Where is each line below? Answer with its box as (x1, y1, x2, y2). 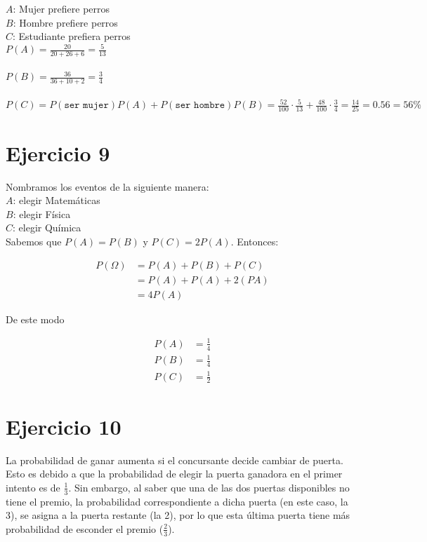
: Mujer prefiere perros (13, 1, 110, 15)
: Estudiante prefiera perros (13, 29, 131, 43)
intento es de (6, 480, 60, 494)
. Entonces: (230, 233, 279, 248)
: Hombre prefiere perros (13, 15, 118, 29)
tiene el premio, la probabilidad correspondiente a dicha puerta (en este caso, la (6, 494, 348, 508)
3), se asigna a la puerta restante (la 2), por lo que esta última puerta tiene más (6, 508, 350, 522)
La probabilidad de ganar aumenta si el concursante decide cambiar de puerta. (6, 452, 343, 467)
